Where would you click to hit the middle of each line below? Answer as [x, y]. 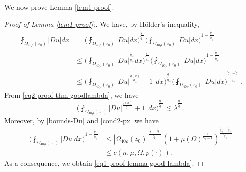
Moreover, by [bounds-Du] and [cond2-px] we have [81, 120]
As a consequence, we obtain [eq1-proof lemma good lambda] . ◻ [104, 163]
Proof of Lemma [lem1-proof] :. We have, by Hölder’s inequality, [102, 23]
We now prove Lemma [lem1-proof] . [59, 7]
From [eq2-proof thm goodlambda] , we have [71, 95]
